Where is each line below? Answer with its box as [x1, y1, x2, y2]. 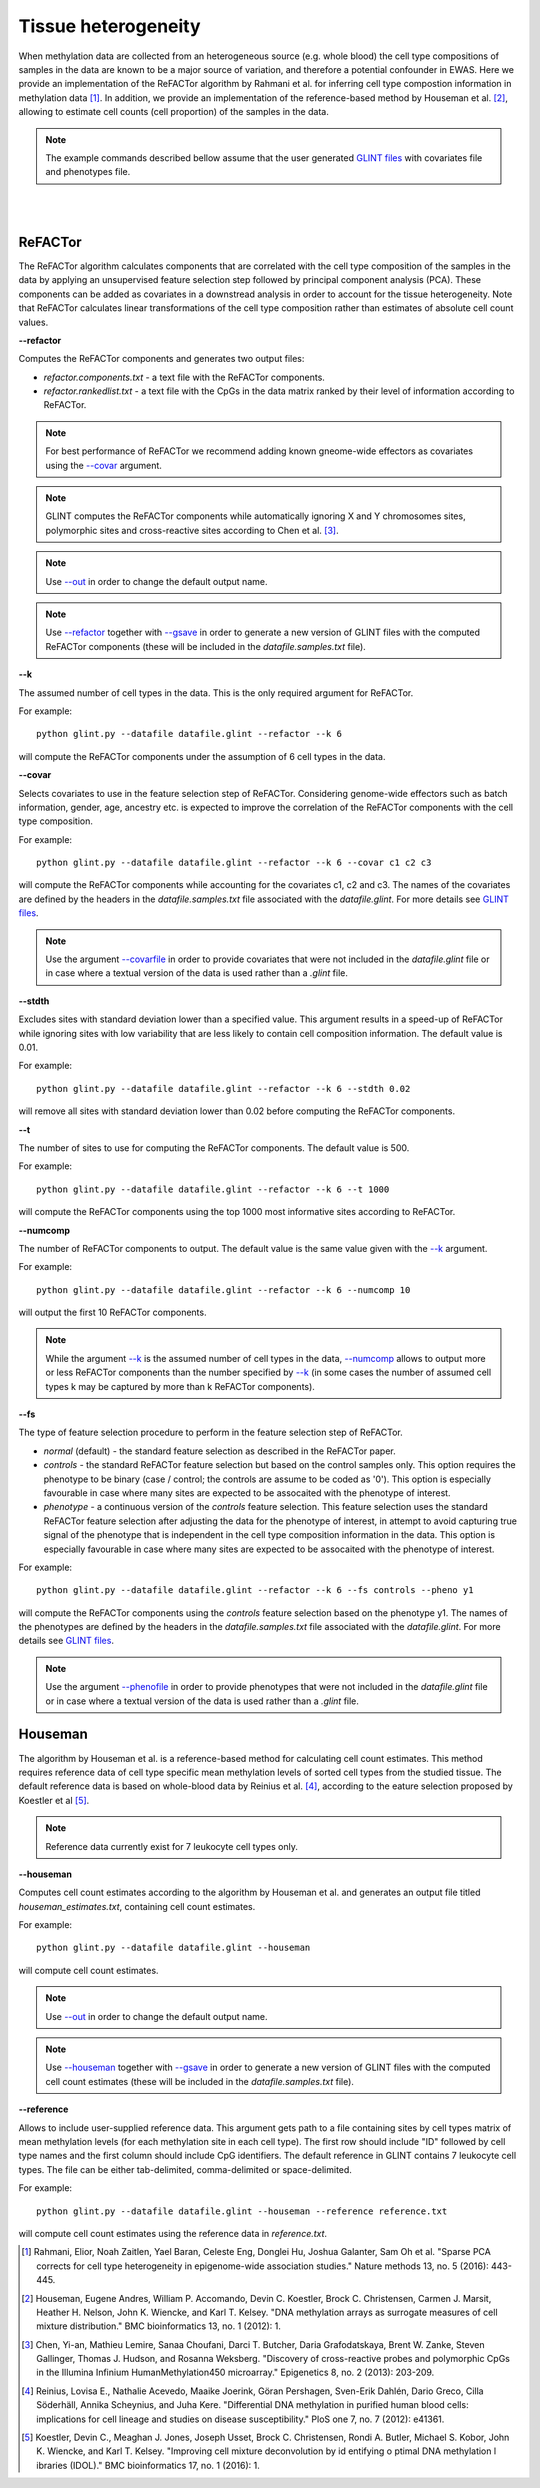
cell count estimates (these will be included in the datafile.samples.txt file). [45, 2075, 355, 2087]
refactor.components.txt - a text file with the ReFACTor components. [43, 371, 325, 383]
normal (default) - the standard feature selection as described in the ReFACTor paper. [43, 1445, 397, 1457]
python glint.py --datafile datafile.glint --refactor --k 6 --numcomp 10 [36, 1284, 411, 1295]
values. [18, 316, 49, 328]
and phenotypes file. [45, 166, 131, 178]
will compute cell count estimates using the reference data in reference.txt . [18, 2227, 328, 2239]
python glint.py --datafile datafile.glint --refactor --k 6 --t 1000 [36, 1183, 390, 1195]
